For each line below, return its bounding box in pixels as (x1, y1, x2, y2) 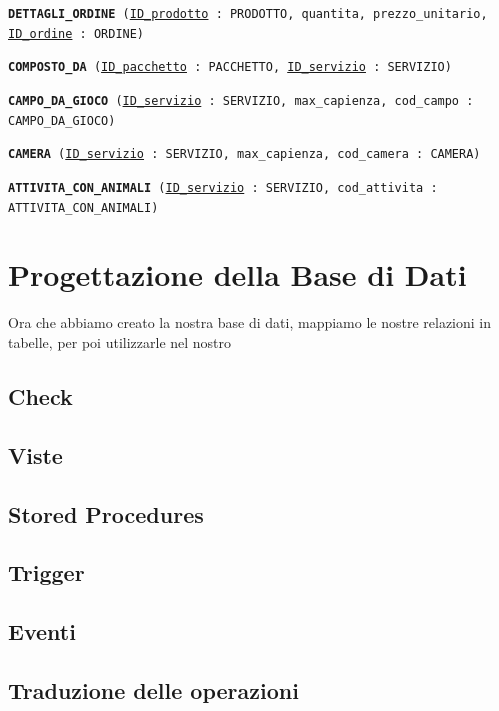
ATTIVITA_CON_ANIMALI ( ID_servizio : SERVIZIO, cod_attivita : (8, 180, 438, 195)
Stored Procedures (8, 498, 204, 529)
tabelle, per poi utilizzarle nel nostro (8, 331, 232, 352)
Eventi (8, 616, 76, 647)
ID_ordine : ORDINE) (8, 26, 145, 41)
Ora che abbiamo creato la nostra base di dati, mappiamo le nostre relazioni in (8, 312, 492, 333)
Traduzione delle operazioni (8, 674, 299, 705)
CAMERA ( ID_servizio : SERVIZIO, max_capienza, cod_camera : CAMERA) (8, 147, 481, 162)
